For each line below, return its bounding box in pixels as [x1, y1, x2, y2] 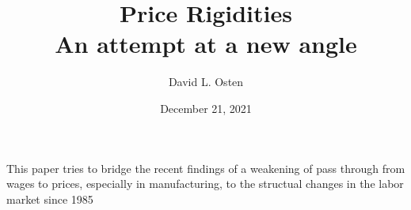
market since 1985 [6, 190, 93, 207]
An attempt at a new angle [55, 28, 357, 60]
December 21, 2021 [160, 99, 252, 116]
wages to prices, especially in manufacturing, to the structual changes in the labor [6, 175, 404, 192]
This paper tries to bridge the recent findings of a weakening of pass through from [6, 159, 405, 176]
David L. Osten [168, 73, 244, 90]
